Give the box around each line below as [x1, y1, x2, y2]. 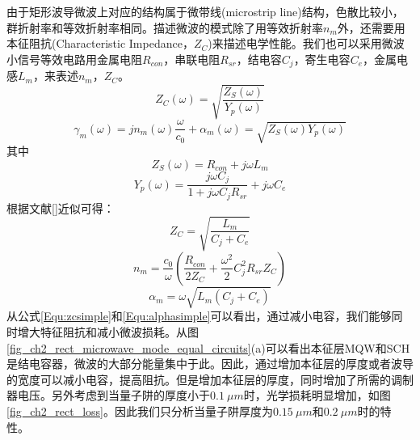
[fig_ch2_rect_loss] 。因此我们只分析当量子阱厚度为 [6, 403, 273, 420]
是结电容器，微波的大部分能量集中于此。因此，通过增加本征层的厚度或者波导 [6, 355, 414, 372]
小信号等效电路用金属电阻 [6, 50, 142, 67]
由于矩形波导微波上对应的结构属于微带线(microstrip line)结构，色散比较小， [6, 3, 404, 19]
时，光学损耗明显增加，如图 [243, 387, 391, 404]
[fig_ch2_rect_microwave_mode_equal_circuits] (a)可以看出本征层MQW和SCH [6, 339, 410, 356]
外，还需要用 [337, 19, 405, 36]
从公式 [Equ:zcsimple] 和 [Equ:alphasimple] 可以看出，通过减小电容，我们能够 [6, 307, 392, 324]
